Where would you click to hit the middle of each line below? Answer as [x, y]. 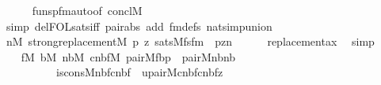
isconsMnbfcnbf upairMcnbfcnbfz [139, 72]
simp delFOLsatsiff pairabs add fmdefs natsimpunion [139, 26]
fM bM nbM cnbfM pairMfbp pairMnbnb [128, 56]
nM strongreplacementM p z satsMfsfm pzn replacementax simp [190, 41]
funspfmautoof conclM [87, 10]
